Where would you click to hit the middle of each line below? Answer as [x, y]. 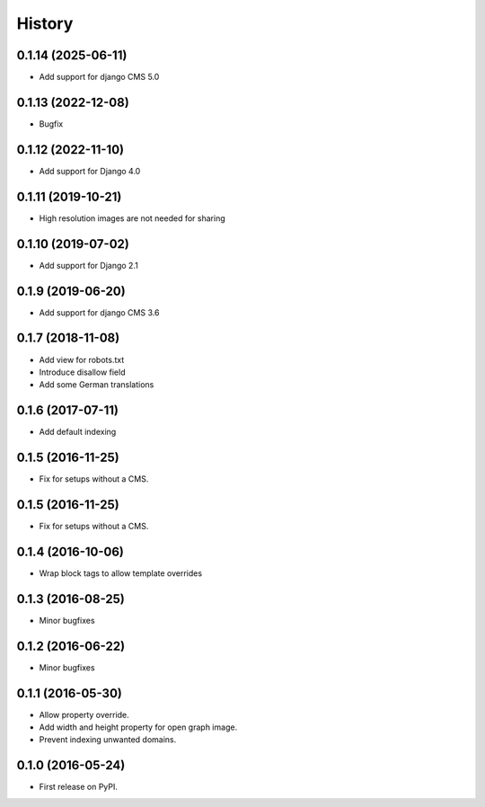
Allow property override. [84, 714]
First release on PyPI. [79, 787]
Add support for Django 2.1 [88, 265]
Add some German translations [97, 385]
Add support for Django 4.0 [90, 171]
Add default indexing [78, 432]
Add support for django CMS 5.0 [99, 77]
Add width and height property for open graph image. [138, 727]
